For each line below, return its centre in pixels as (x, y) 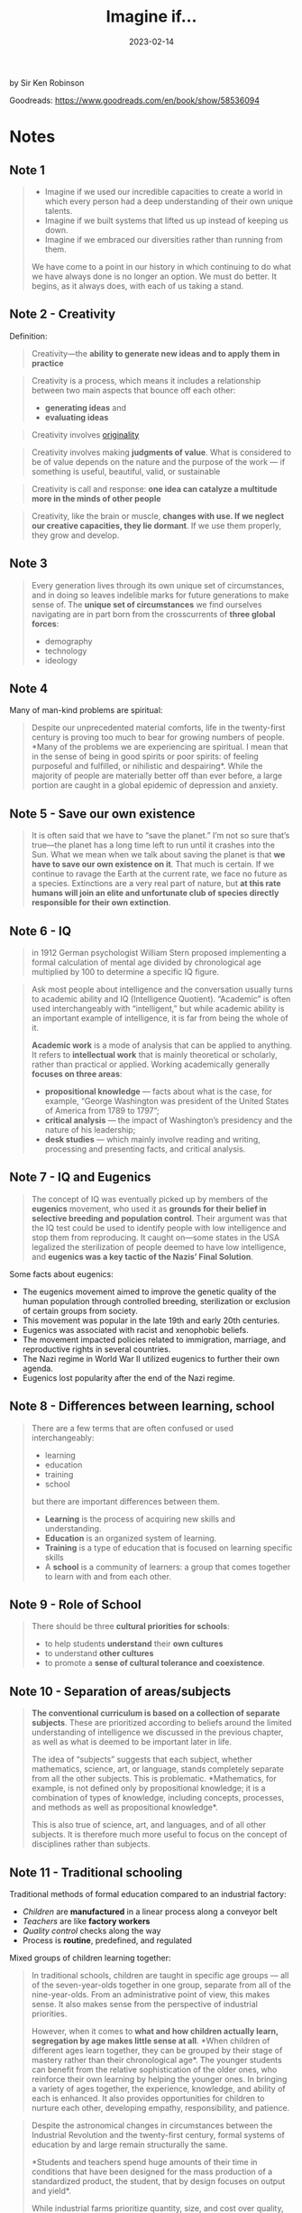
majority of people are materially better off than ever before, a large (156, 776)
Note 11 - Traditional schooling (96, 1872)
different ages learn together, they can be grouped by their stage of (157, 2051)
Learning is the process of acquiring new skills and (140, 1519)
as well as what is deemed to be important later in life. (132, 1742)
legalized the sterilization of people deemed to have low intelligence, (159, 1246)
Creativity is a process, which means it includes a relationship (146, 380)
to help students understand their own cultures (134, 1644)
